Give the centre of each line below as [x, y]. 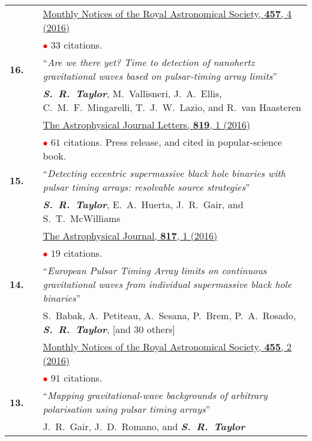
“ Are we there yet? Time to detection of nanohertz [149, 62]
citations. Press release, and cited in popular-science [173, 142]
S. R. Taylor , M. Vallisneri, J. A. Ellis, [132, 93]
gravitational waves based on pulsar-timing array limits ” [160, 76]
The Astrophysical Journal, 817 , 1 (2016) [130, 235]
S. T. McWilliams [82, 218]
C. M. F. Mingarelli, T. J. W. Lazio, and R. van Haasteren [172, 107]
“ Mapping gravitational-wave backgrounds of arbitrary [155, 395]
